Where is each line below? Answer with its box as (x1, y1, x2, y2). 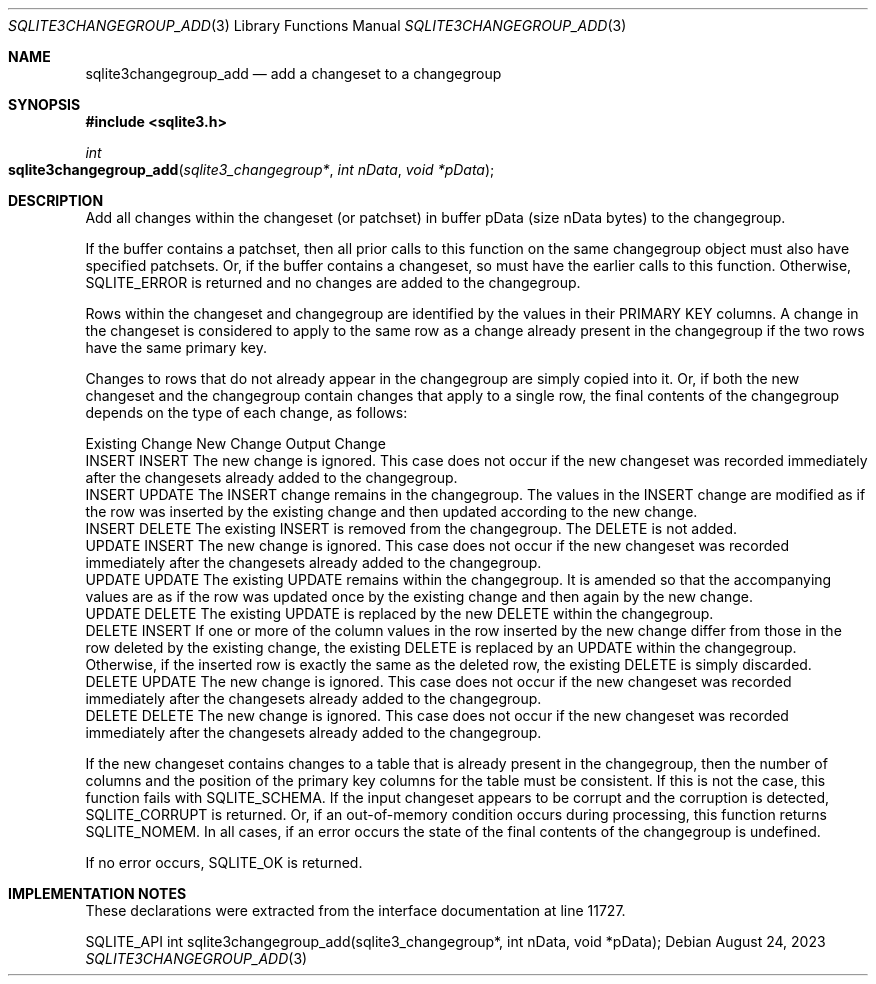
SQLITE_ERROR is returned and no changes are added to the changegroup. (85, 274, 581, 291)
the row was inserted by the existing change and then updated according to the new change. (85, 503, 698, 520)
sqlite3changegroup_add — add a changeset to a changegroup (85, 65, 502, 82)
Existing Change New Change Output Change (85, 435, 386, 452)
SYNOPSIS (8, 96, 81, 113)
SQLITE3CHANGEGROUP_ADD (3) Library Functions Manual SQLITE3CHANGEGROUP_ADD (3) (8, 17, 627, 34)
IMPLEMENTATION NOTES (8, 885, 187, 902)
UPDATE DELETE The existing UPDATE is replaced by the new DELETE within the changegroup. (85, 605, 714, 622)
